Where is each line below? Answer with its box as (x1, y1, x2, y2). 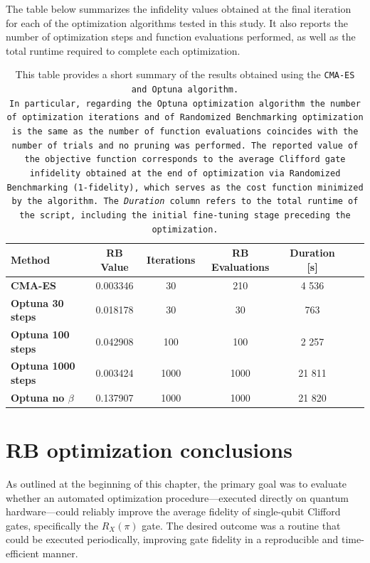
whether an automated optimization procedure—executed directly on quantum (6, 490, 349, 505)
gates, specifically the (6, 518, 99, 532)
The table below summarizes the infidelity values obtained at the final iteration (6, 1, 351, 16)
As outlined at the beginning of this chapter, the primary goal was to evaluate (6, 476, 347, 491)
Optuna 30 (11, 295, 64, 310)
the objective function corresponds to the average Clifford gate (24, 154, 346, 165)
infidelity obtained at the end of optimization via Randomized (29, 168, 341, 178)
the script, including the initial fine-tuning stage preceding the (19, 210, 351, 220)
